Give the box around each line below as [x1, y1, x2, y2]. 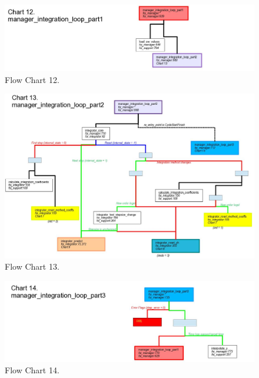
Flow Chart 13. [5, 260, 59, 273]
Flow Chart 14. [5, 364, 59, 376]
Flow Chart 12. [5, 73, 59, 85]
